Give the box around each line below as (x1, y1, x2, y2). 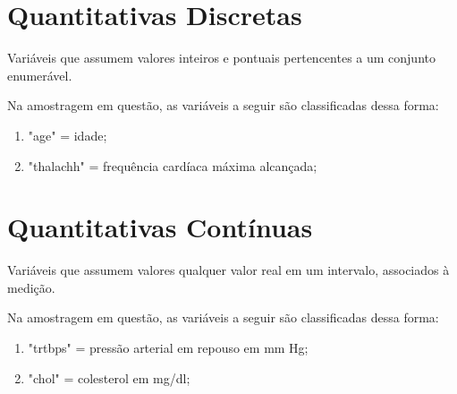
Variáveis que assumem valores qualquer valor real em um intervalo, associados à (7, 261, 450, 279)
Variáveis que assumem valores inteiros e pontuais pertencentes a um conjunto (7, 48, 436, 67)
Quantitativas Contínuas (7, 209, 313, 245)
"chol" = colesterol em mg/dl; (28, 368, 190, 387)
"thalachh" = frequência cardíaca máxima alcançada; (28, 156, 317, 175)
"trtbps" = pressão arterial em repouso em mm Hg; (28, 338, 309, 356)
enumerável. (7, 65, 72, 84)
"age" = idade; (28, 125, 107, 144)
